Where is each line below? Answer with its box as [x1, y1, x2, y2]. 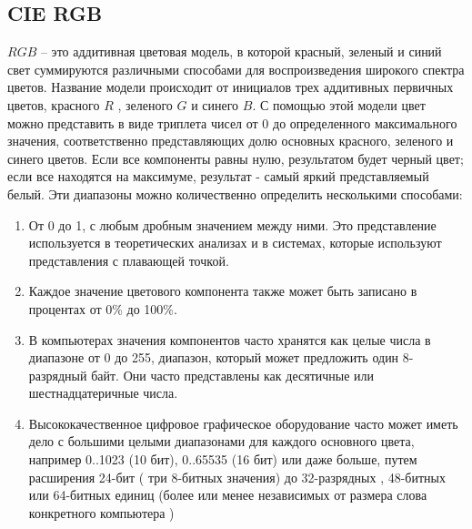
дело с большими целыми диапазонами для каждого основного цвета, [28, 432, 415, 451]
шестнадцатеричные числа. [28, 383, 178, 402]
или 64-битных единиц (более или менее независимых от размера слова [28, 485, 427, 504]
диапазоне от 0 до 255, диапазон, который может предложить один [28, 348, 399, 367]
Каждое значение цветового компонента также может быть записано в [28, 281, 417, 300]
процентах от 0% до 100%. [28, 299, 177, 318]
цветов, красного [7, 95, 100, 114]
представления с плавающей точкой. [28, 250, 229, 270]
